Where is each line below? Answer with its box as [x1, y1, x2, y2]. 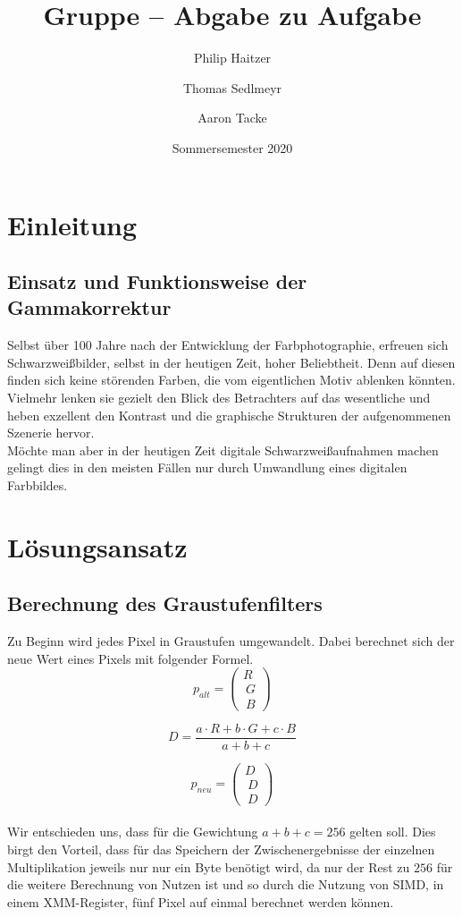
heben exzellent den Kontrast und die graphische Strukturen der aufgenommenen [7, 405, 451, 424]
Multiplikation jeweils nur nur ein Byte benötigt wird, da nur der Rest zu [7, 857, 410, 876]
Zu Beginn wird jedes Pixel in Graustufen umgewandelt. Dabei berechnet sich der [7, 632, 455, 650]
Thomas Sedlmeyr [182, 78, 282, 97]
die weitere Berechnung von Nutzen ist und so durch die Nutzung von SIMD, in [7, 875, 444, 894]
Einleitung [7, 206, 138, 242]
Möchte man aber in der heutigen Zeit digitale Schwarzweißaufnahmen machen [7, 440, 439, 459]
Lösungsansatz [7, 528, 188, 565]
